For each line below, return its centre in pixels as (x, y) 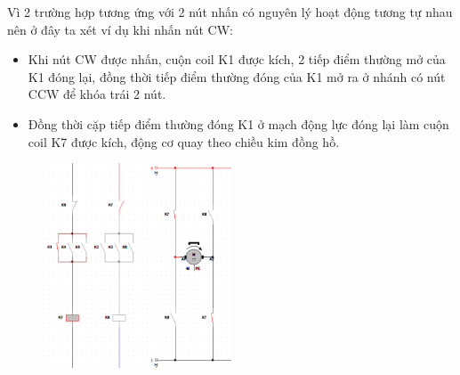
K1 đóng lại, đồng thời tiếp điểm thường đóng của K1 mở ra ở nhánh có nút (237, 76)
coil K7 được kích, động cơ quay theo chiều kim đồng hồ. (184, 141)
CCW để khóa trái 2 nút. (97, 94)
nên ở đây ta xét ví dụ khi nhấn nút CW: (120, 29)
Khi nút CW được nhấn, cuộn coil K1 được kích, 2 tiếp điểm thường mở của (237, 59)
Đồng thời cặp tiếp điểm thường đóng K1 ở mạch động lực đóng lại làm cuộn (238, 123)
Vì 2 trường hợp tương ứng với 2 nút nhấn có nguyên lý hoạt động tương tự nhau (230, 12)
